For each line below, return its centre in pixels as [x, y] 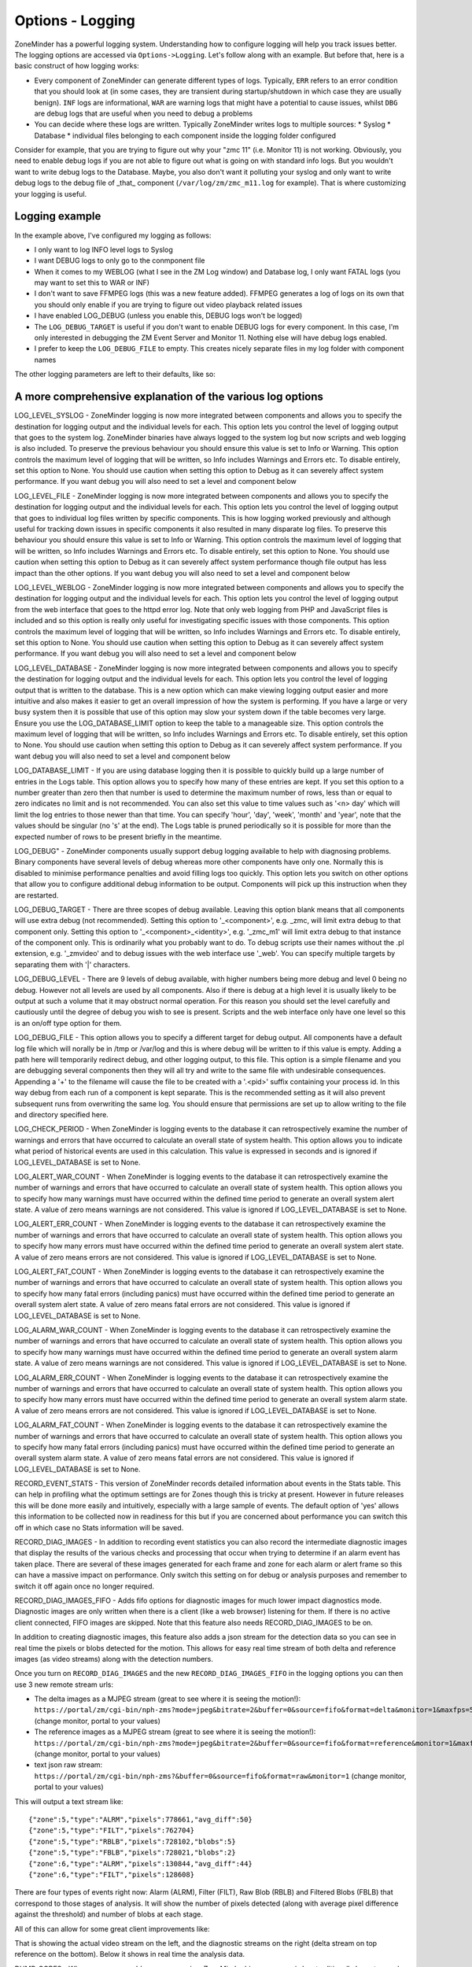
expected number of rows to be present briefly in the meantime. [118, 836]
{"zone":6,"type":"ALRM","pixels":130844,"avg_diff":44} [141, 1864]
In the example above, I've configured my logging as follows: [113, 235]
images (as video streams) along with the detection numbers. [114, 1659]
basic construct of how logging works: [77, 66]
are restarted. [37, 895]
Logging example [58, 216]
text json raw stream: [68, 1765]
